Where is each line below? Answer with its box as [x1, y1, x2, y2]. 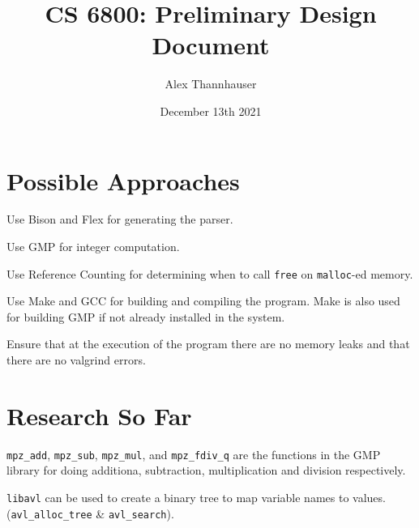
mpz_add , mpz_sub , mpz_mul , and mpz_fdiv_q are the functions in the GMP [6, 445, 381, 462]
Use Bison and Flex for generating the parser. [6, 211, 233, 228]
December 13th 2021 [160, 102, 262, 119]
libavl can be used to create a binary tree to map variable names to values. [6, 489, 386, 506]
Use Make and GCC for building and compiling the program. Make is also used [6, 292, 400, 309]
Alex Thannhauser [165, 75, 257, 92]
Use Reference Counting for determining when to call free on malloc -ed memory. [6, 265, 413, 282]
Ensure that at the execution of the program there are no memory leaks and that [6, 335, 410, 352]
